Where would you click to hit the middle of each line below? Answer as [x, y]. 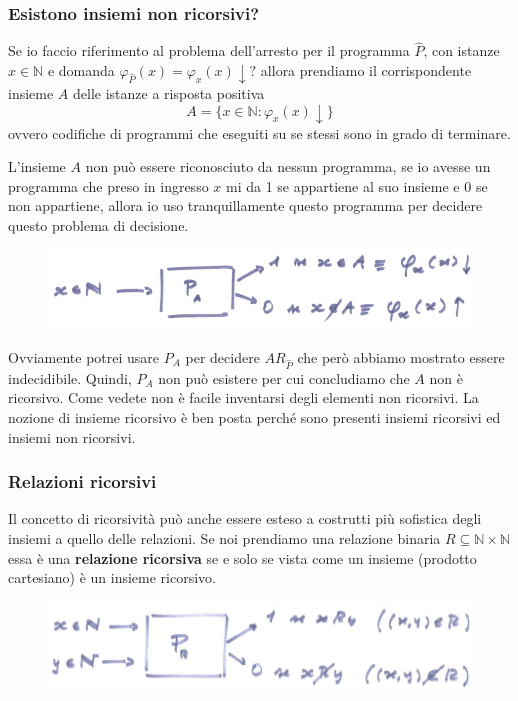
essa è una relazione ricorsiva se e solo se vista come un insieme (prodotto [242, 557]
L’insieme [37, 166]
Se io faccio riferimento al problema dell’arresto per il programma [209, 50]
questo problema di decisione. [98, 224]
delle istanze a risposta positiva [169, 92]
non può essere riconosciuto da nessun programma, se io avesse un [288, 166]
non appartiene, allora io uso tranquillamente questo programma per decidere [245, 205]
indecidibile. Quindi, [70, 377]
